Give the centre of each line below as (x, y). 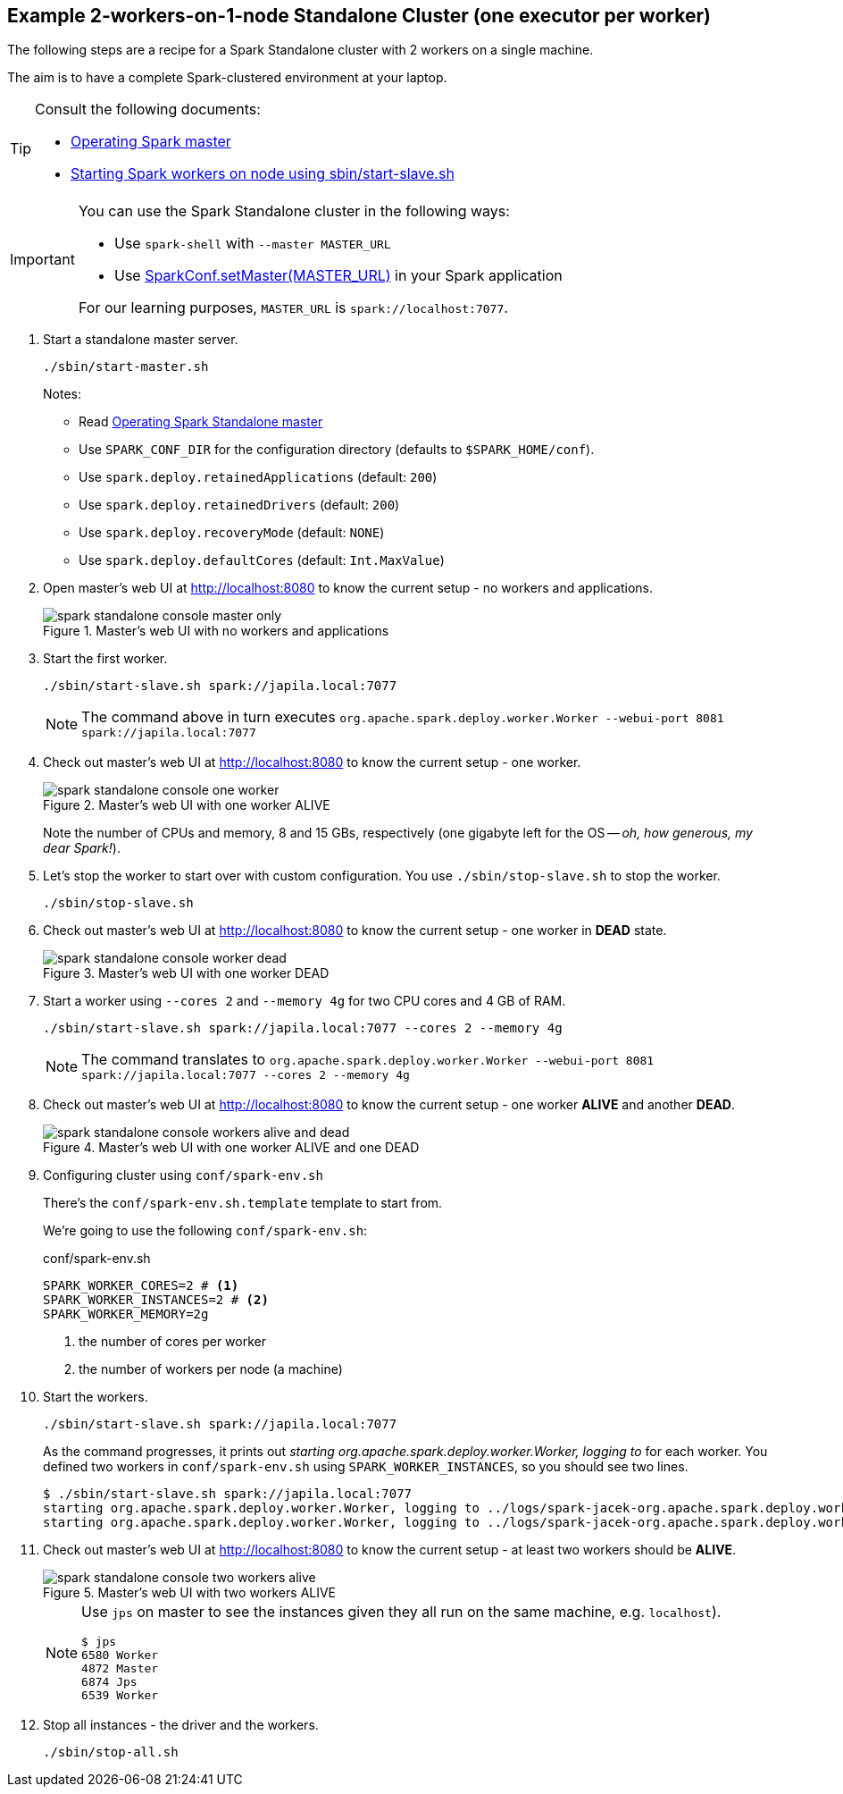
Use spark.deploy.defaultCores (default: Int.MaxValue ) (262, 560)
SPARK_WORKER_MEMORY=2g (126, 1314)
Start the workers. (96, 1397)
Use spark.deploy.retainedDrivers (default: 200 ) (239, 505)
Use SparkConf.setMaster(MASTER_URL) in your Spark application (338, 276)
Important (42, 260)
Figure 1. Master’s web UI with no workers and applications (216, 631)
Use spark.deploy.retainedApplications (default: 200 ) (258, 477)
